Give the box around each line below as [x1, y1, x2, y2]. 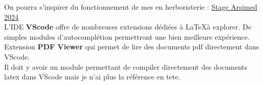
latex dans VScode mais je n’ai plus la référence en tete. [4, 71, 180, 82]
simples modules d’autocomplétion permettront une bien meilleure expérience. [4, 31, 250, 42]
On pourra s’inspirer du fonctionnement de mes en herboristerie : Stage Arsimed [4, 2, 257, 12]
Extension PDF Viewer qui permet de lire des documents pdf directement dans [4, 41, 259, 52]
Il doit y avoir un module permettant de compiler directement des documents [4, 61, 248, 72]
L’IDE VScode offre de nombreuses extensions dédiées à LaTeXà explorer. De [4, 21, 252, 32]
